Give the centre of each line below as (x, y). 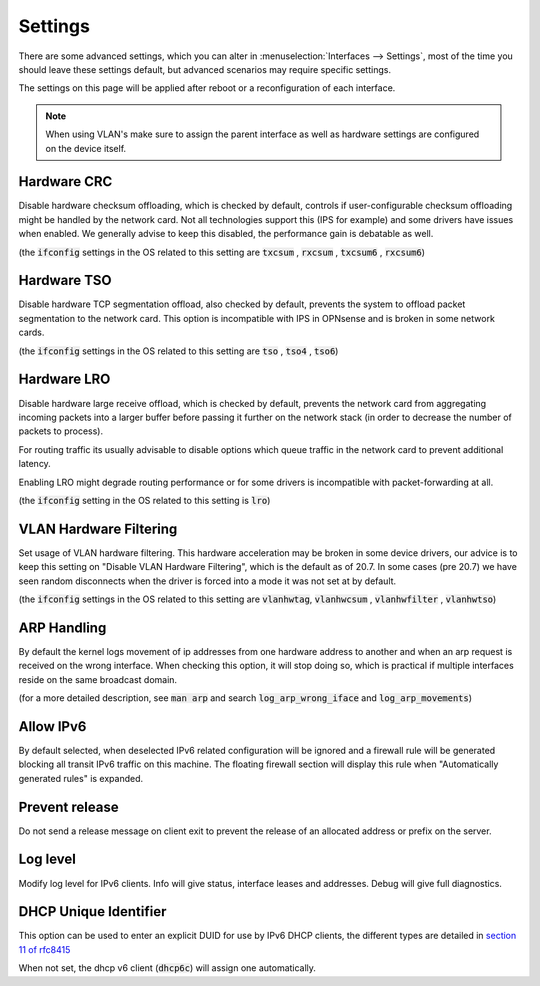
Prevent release (68, 806)
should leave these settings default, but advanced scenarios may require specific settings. (205, 69)
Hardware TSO (65, 280)
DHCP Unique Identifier (92, 911)
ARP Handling (62, 627)
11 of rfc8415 (44, 949)
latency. (35, 464)
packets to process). (61, 431)
